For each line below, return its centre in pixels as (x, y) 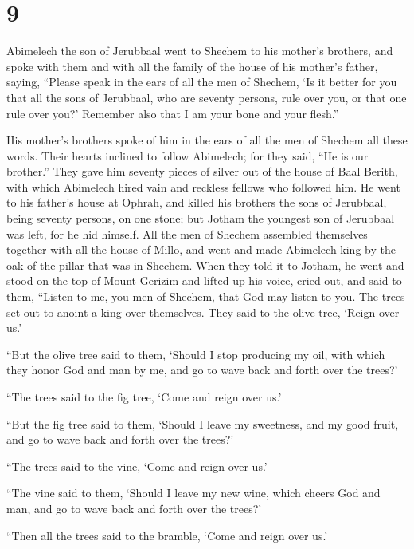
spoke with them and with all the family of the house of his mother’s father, (192, 66)
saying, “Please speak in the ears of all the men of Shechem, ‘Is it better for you (202, 82)
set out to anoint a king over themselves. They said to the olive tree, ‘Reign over (203, 312)
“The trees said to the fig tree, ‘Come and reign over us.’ (144, 397)
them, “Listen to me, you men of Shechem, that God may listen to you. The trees (206, 296)
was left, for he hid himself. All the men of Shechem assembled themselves (187, 233)
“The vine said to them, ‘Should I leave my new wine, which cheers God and (193, 493)
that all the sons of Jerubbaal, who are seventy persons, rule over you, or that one (207, 97)
